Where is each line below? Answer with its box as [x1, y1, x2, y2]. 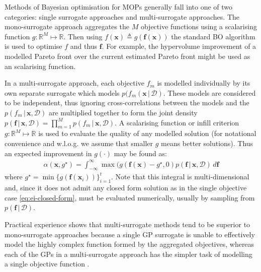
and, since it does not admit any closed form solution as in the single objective [5, 182, 247, 193]
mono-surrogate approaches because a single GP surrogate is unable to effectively [5, 229, 255, 239]
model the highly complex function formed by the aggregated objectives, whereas [5, 239, 254, 249]
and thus [70, 41, 98, 51]
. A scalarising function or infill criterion [115, 117, 239, 127]
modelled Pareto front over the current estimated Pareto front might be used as [5, 50, 250, 61]
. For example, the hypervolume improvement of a [102, 41, 256, 51]
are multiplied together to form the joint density [48, 107, 198, 117]
